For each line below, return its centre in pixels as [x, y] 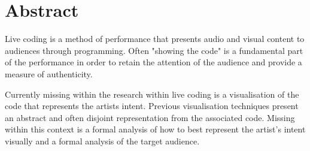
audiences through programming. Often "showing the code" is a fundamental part [154, 50]
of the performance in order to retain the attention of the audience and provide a [154, 62]
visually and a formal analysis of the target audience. [102, 141]
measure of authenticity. [49, 73]
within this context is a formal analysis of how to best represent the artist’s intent [155, 129]
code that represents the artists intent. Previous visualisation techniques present [152, 106]
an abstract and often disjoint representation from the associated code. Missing [150, 117]
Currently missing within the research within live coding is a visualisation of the [152, 94]
